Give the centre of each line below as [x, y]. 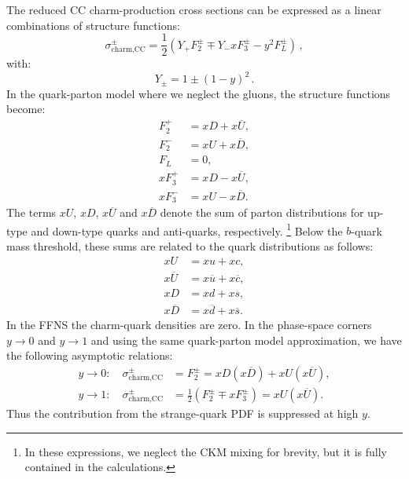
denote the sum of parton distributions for [262, 212]
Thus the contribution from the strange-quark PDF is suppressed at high [182, 413]
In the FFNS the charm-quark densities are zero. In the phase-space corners [189, 325]
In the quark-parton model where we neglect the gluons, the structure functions [199, 93]
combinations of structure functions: [93, 25]
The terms [31, 212]
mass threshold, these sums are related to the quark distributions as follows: [190, 246]
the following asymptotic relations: [90, 355]
